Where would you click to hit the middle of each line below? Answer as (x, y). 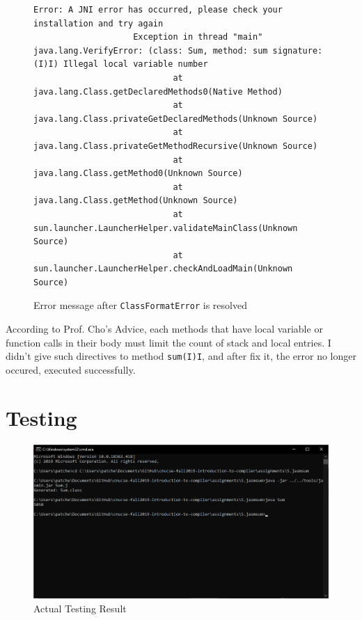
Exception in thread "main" (198, 37)
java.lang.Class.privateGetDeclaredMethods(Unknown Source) (176, 119)
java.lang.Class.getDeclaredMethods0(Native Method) (158, 92)
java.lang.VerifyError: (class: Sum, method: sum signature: (178, 50)
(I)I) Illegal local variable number (121, 64)
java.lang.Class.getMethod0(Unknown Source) (138, 174)
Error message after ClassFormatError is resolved (140, 305)
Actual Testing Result (80, 609)
